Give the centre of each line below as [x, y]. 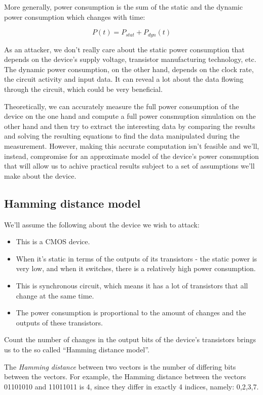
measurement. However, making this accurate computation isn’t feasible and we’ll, [132, 145]
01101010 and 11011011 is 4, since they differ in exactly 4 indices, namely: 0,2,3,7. [131, 386]
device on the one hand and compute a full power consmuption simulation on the [130, 116]
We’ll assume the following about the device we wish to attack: [102, 224]
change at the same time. [55, 295]
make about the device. [40, 175]
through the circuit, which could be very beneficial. [83, 89]
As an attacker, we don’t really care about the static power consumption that [124, 49]
